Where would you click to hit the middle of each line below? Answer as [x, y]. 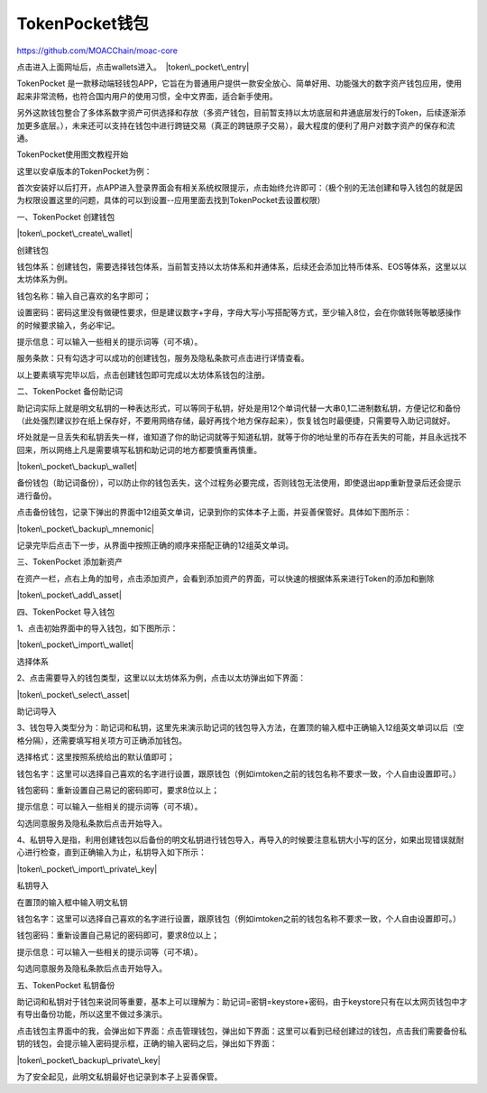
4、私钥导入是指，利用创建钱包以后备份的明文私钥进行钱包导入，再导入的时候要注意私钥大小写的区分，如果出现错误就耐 [240, 840]
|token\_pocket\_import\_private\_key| [87, 869]
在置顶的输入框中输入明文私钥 [72, 902]
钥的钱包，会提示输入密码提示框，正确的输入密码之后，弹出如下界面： [147, 1043]
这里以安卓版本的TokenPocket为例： [84, 171]
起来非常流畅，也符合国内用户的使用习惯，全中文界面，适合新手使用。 [147, 96]
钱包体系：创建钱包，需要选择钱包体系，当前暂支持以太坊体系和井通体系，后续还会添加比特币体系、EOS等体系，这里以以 [242, 267]
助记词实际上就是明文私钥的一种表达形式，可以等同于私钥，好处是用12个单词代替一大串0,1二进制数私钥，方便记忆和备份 [239, 408]
